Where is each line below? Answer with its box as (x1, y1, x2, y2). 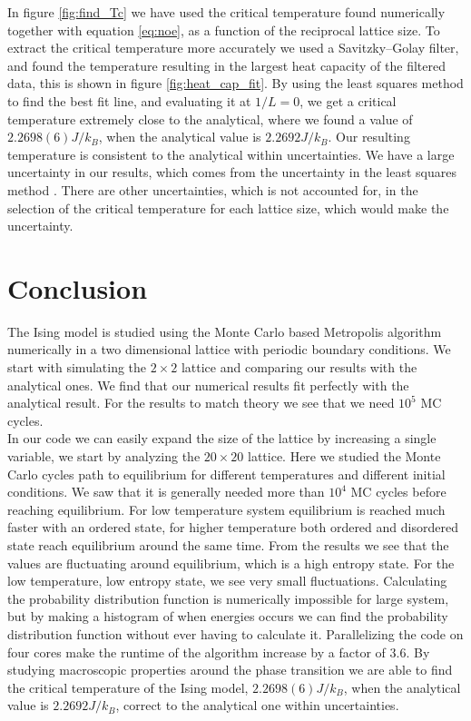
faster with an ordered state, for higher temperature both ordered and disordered (7, 518, 458, 537)
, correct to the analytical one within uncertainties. (115, 696, 399, 715)
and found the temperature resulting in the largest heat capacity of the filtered (7, 55, 446, 74)
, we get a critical (299, 91, 397, 110)
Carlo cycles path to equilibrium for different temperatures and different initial (7, 464, 446, 483)
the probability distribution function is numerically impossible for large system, (7, 588, 449, 607)
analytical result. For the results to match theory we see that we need (7, 393, 395, 412)
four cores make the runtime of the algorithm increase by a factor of (7, 642, 386, 661)
